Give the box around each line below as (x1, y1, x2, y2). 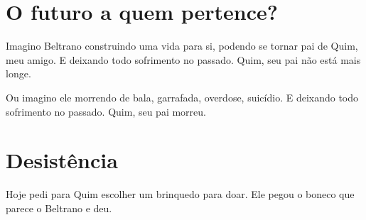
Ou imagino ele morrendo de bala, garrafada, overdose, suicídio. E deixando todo (6, 89, 359, 104)
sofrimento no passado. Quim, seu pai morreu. (6, 104, 206, 119)
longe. (6, 66, 31, 81)
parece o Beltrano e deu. (6, 200, 112, 215)
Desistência (6, 145, 118, 175)
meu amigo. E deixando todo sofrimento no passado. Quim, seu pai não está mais (6, 52, 361, 67)
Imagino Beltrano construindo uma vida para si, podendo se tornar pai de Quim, (6, 38, 358, 53)
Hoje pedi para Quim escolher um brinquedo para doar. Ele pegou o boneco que (6, 187, 355, 202)
